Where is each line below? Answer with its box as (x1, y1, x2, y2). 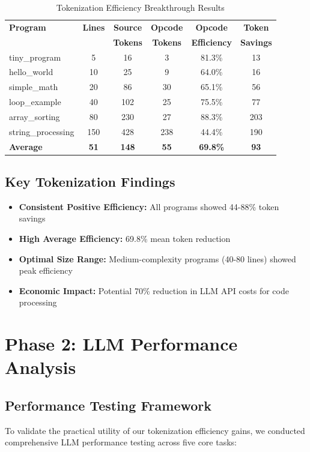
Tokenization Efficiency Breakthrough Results (56, 1, 225, 13)
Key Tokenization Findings (5, 172, 175, 191)
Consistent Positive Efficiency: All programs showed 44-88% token (19, 200, 279, 212)
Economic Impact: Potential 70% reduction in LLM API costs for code (19, 284, 289, 297)
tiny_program (9, 50, 61, 63)
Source (114, 20, 142, 33)
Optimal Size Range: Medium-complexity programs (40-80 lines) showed (19, 252, 296, 265)
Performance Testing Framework (5, 396, 211, 414)
